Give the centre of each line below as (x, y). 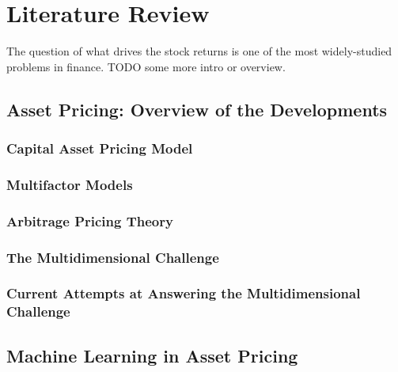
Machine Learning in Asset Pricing (152, 355)
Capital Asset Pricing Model (100, 148)
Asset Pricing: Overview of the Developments (197, 109)
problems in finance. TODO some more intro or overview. (146, 66)
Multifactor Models (70, 184)
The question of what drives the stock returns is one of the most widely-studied (199, 51)
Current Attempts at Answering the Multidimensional (184, 293)
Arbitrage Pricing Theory (90, 220)
